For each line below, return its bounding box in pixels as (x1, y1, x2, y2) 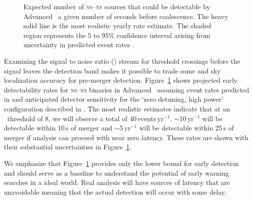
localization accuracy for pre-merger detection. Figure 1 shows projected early (4, 75, 237, 85)
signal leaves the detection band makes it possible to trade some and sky (4, 65, 221, 75)
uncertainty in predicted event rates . (23, 39, 135, 50)
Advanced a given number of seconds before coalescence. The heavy (23, 11, 229, 21)
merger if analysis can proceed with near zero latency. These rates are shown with (4, 132, 249, 142)
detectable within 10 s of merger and (4, 123, 113, 133)
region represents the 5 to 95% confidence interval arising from (23, 30, 211, 40)
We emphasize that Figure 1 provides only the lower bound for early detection (4, 158, 239, 168)
